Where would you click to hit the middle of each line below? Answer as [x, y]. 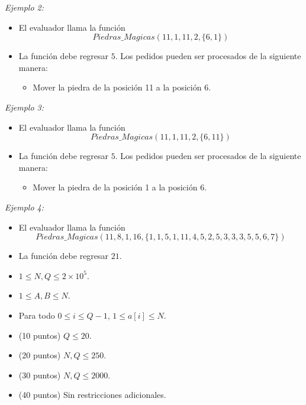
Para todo [37, 315]
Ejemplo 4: [25, 207]
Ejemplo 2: [25, 7]
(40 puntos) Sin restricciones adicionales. [92, 395]
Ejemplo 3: [25, 107]
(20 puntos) [40, 355]
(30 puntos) [40, 375]
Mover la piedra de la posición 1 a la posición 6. [120, 187]
